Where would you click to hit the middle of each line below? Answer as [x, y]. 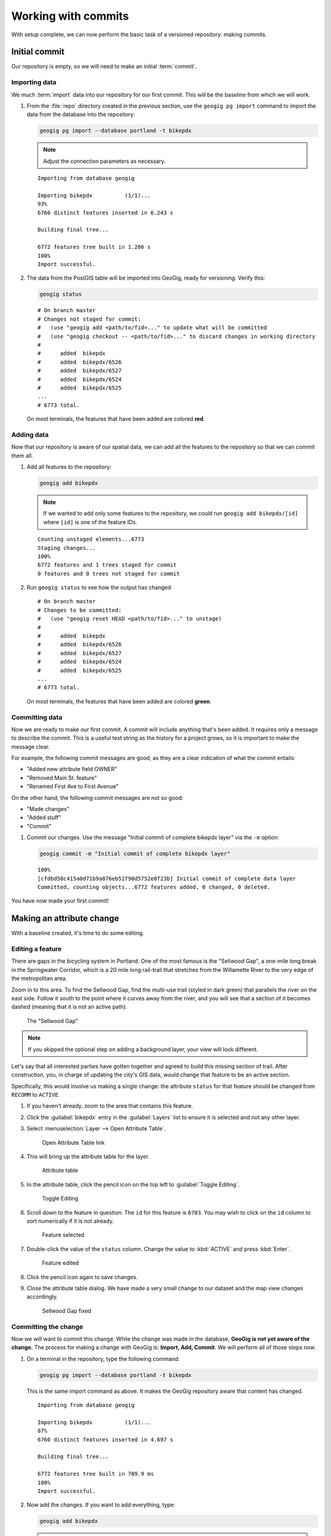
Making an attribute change [65, 919]
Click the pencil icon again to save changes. [82, 1277]
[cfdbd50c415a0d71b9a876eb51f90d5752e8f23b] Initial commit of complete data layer [167, 878]
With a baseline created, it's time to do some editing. [78, 933]
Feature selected [63, 1235]
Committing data [37, 717]
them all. [22, 455]
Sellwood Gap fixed [67, 1311]
